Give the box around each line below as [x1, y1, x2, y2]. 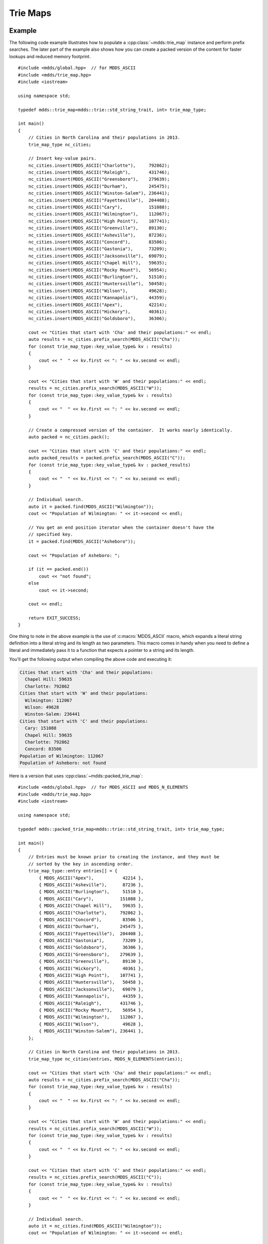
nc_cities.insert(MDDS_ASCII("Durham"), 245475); [28, 183, 170, 189]
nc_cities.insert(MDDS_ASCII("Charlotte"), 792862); [28, 162, 170, 168]
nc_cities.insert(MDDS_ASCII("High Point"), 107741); [28, 218, 170, 224]
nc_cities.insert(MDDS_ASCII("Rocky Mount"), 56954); [28, 267, 167, 273]
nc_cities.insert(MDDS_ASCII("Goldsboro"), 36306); [28, 316, 167, 321]
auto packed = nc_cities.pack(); [28, 434, 110, 440]
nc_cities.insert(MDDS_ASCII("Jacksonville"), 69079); [28, 253, 167, 259]
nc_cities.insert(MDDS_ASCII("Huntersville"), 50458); [28, 281, 167, 287]
